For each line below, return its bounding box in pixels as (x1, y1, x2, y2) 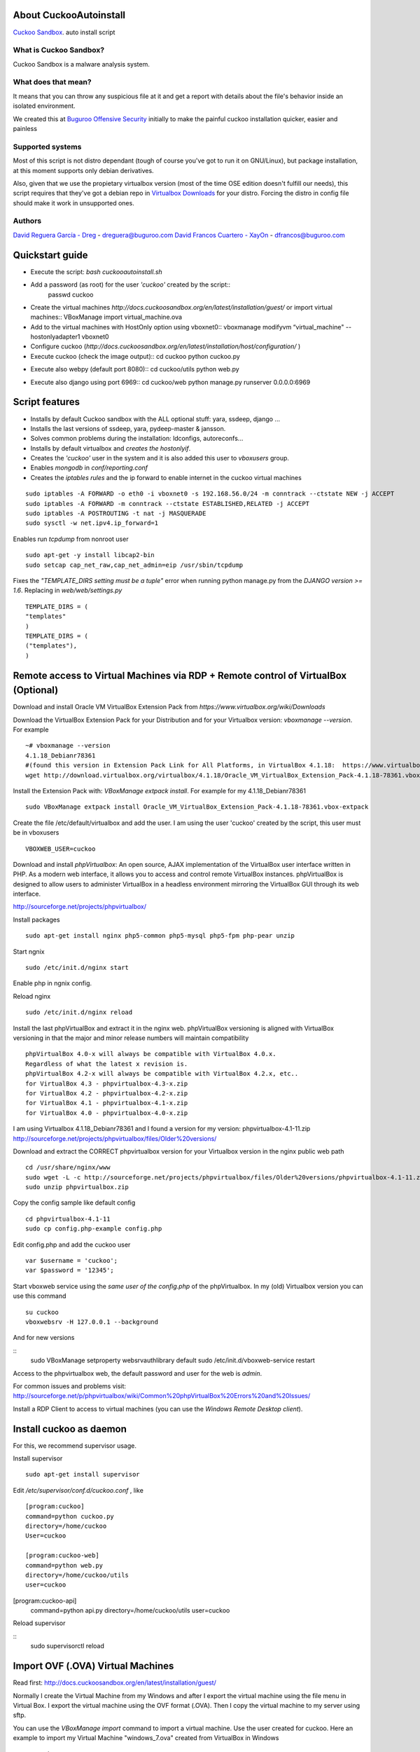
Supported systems (13, 142, 82, 151)
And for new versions (13, 1334, 75, 1342)
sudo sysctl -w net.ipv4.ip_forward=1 (25, 519, 159, 527)
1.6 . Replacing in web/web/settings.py (13, 586, 122, 595)
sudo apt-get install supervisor (25, 1470, 140, 1479)
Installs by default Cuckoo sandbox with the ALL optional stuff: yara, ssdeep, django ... (30, 414, 280, 423)
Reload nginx (13, 992, 51, 1000)
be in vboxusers (13, 828, 59, 837)
